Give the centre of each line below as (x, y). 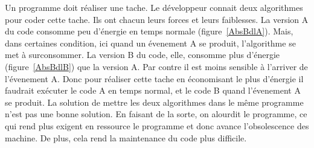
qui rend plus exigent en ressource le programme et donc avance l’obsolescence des (157, 125)
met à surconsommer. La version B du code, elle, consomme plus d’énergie (143, 55)
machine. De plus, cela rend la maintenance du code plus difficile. (126, 137)
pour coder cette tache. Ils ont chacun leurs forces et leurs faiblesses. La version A (157, 19)
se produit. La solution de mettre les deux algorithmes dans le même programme (154, 102)
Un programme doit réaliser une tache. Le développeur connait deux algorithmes (154, 7)
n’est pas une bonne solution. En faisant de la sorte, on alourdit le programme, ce (156, 114)
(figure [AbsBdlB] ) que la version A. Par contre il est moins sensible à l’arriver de (156, 66)
